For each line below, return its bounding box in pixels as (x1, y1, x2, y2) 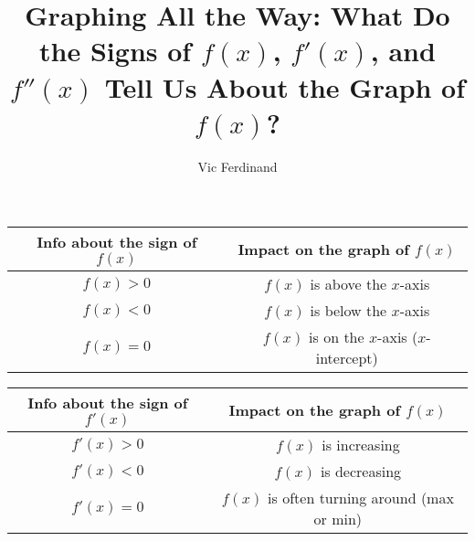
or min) (313, 508, 363, 530)
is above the (310, 273, 387, 295)
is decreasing (320, 461, 402, 483)
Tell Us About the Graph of (104, 68, 465, 105)
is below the (310, 300, 387, 322)
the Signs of (39, 32, 192, 69)
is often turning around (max (268, 487, 454, 509)
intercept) (315, 347, 378, 369)
